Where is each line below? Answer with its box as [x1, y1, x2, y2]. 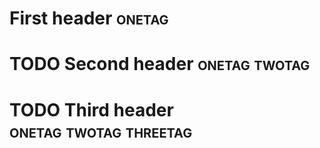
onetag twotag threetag [9, 120, 193, 142]
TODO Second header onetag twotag [9, 53, 311, 76]
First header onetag [9, 7, 169, 30]
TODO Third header [9, 98, 174, 121]
